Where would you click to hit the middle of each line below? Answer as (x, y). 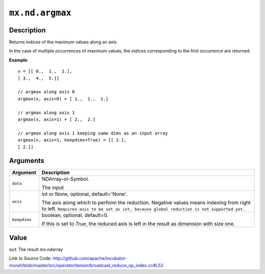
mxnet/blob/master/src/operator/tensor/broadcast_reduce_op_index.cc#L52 (86, 265)
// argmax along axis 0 (46, 92)
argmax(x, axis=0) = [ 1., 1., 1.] (63, 99)
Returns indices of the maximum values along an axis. (64, 42)
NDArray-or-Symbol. (66, 179)
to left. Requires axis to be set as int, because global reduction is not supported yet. (144, 209)
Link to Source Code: (30, 258)
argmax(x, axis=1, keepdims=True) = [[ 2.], (72, 140)
